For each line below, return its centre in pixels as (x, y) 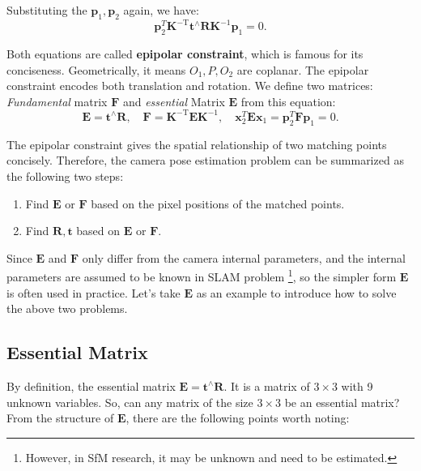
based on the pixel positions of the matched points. (218, 203)
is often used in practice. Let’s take (94, 292)
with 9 (357, 385)
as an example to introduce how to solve (296, 292)
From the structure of (60, 418)
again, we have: (161, 10)
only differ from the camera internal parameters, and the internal (244, 257)
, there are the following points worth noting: (238, 418)
